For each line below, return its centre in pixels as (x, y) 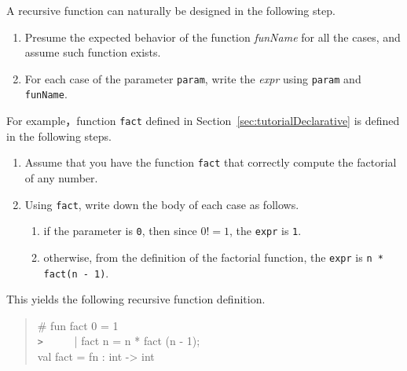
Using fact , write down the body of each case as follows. (162, 204)
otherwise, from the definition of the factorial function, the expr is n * (213, 257)
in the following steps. (59, 136)
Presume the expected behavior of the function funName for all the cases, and (213, 37)
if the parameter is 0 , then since (120, 231)
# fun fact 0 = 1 (78, 325)
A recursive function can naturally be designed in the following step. (171, 10)
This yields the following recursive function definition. (136, 299)
